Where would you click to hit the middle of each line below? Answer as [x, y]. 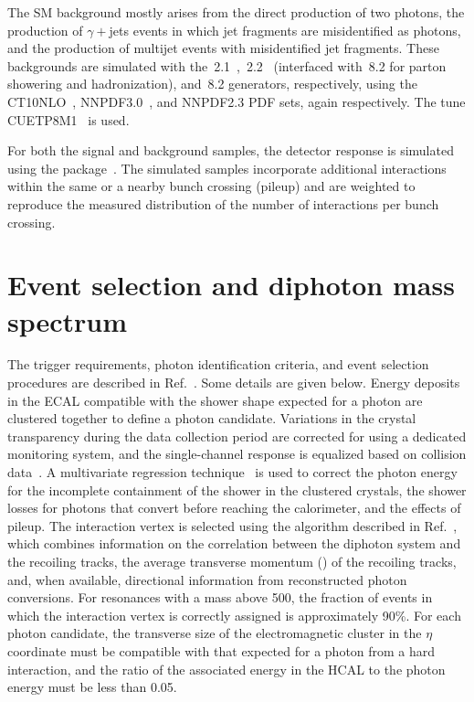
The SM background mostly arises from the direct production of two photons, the [236, 12]
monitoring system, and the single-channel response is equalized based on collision [237, 454]
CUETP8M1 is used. [68, 119]
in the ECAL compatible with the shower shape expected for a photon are [215, 400]
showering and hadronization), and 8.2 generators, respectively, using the [212, 84]
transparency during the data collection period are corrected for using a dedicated [237, 436]
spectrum [68, 320]
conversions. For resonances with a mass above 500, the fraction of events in [220, 597]
